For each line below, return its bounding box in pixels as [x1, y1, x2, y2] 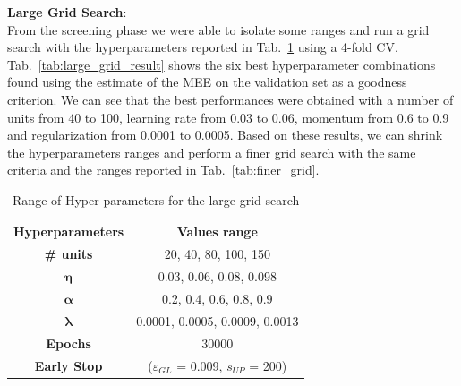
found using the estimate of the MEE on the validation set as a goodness [7, 73, 407, 91]
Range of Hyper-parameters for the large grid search [13, 190, 300, 209]
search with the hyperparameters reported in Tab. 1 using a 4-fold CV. [7, 38, 398, 56]
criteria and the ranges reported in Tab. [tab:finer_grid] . [7, 160, 320, 179]
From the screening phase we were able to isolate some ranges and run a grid [7, 20, 430, 39]
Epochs [46, 333, 91, 352]
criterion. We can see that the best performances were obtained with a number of [7, 90, 454, 108]
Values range [176, 221, 258, 240]
